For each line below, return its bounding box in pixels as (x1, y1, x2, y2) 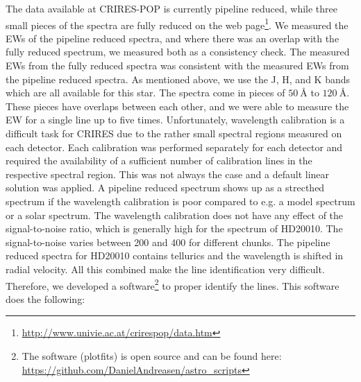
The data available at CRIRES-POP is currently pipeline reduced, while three (6, 1, 338, 15)
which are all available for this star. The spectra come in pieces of (6, 85, 285, 100)
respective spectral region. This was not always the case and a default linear (6, 166, 330, 181)
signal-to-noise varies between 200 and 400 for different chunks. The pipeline (6, 234, 330, 249)
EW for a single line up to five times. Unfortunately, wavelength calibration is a (6, 112, 345, 127)
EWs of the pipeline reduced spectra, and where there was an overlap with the (6, 31, 339, 45)
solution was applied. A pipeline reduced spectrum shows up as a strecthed (6, 180, 325, 195)
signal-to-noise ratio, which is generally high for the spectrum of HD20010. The (6, 221, 343, 236)
